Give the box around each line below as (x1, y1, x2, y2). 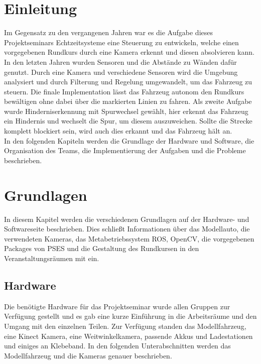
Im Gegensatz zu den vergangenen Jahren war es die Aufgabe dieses (4, 27, 213, 38)
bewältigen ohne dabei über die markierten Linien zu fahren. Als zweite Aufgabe (4, 96, 252, 106)
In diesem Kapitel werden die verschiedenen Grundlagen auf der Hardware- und (4, 213, 249, 224)
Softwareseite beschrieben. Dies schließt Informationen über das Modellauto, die (4, 223, 250, 234)
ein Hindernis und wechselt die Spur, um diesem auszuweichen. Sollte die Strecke (4, 115, 252, 126)
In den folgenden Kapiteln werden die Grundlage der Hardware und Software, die (4, 135, 254, 146)
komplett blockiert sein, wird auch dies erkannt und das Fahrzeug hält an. (4, 126, 232, 136)
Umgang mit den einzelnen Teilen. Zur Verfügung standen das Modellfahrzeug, (4, 320, 246, 331)
